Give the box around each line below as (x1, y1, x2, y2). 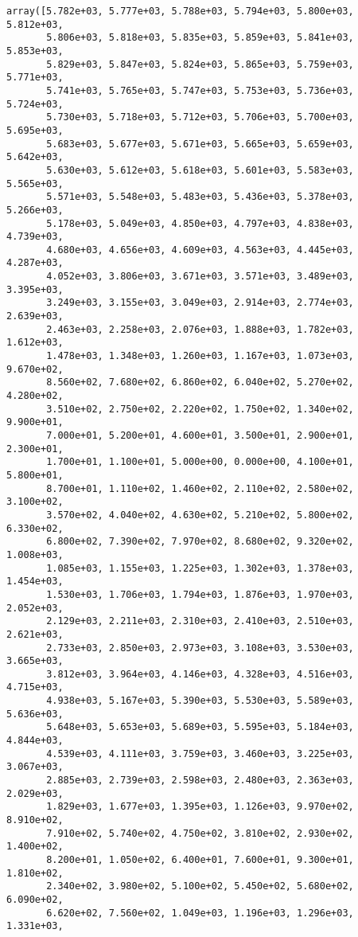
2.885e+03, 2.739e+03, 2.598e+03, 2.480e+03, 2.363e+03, (46, 775, 354, 787)
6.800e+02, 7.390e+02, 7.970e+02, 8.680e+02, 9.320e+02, (46, 536, 354, 548)
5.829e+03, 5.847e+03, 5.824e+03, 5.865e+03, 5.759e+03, (46, 58, 354, 70)
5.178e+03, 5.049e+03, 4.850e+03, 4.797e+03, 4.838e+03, (46, 217, 354, 229)
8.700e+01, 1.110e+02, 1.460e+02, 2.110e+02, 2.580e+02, (46, 482, 354, 494)
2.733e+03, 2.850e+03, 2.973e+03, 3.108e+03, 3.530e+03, (46, 642, 354, 654)
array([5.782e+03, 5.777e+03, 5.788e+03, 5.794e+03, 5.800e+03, (6, 6, 354, 17)
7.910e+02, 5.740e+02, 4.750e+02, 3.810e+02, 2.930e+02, (46, 827, 354, 839)
